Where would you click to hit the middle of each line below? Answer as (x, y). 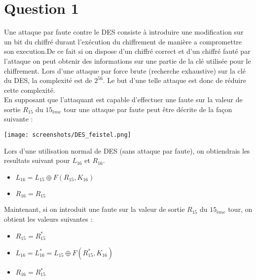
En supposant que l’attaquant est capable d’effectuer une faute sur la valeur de (123, 100)
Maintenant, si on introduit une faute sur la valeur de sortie (94, 209)
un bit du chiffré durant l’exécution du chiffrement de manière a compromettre (123, 41)
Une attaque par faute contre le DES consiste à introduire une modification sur (124, 32)
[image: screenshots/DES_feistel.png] (68, 135)
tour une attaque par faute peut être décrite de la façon (148, 109)
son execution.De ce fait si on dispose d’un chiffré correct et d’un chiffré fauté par (127, 51)
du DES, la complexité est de (48, 80)
